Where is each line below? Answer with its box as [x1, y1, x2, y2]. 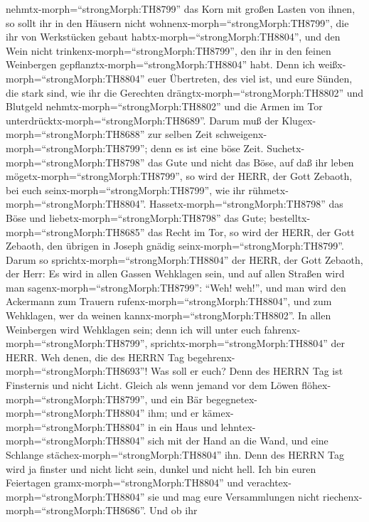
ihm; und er [148, 405, 199, 420]
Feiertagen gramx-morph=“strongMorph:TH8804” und [6, 475, 244, 490]
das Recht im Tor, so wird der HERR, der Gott [148, 224, 355, 239]
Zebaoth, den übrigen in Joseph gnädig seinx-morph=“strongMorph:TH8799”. [6, 238, 344, 253]
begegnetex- [205, 391, 257, 406]
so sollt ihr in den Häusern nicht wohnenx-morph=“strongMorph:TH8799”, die [6, 15, 349, 30]
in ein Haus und [148, 419, 218, 434]
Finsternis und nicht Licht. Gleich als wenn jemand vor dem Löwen [6, 378, 299, 393]
